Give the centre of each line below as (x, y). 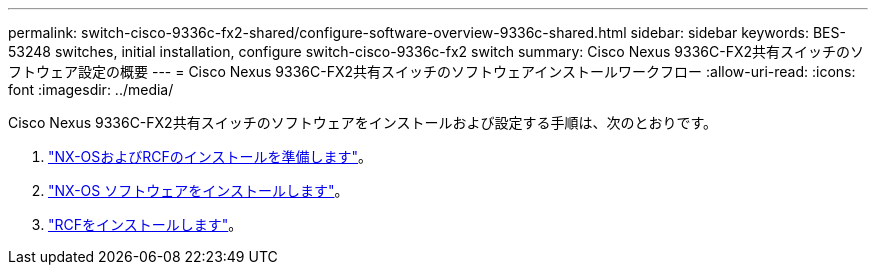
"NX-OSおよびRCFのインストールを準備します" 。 (210, 156)
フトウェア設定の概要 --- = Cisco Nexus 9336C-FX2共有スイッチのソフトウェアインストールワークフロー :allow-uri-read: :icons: (432, 71)
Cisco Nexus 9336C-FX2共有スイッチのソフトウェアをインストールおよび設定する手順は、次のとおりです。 (362, 122)
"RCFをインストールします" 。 (145, 224)
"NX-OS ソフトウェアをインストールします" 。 (198, 190)
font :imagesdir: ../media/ (91, 89)
